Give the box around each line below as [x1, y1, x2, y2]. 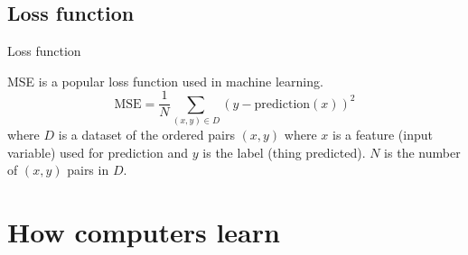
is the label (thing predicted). [202, 142, 366, 161]
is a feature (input [332, 125, 433, 144]
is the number [384, 142, 461, 161]
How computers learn [7, 214, 280, 250]
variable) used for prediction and [7, 142, 189, 161]
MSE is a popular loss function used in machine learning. [7, 71, 323, 90]
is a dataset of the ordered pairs [58, 125, 235, 144]
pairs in [67, 160, 109, 179]
